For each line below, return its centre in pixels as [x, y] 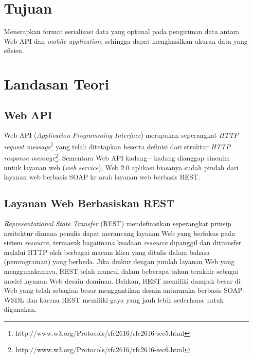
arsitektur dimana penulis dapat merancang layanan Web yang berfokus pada [120, 233]
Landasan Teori [57, 84]
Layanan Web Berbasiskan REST [89, 203]
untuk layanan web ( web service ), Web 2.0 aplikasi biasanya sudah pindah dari [121, 167]
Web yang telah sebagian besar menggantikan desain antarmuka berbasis [113, 290]
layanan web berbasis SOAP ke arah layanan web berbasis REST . [102, 177]
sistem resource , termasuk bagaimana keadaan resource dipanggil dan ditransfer [123, 242]
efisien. [14, 50]
